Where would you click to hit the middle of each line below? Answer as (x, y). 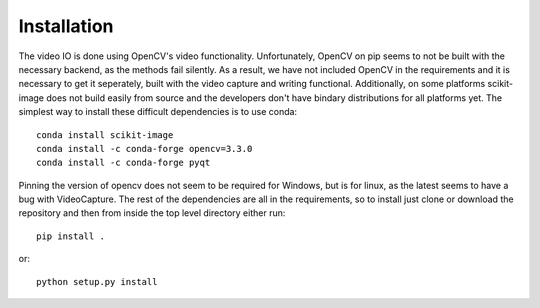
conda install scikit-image (105, 134)
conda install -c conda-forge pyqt (123, 163)
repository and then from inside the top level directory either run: (152, 213)
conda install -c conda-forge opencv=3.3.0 (144, 148)
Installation (66, 26)
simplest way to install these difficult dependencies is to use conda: (158, 112)
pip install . (70, 236)
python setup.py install (97, 281)
